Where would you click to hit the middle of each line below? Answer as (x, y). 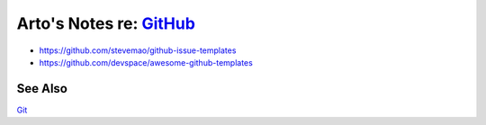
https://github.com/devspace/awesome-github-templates (146, 62)
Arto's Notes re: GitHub (106, 23)
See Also (42, 89)
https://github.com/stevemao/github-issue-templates (138, 50)
